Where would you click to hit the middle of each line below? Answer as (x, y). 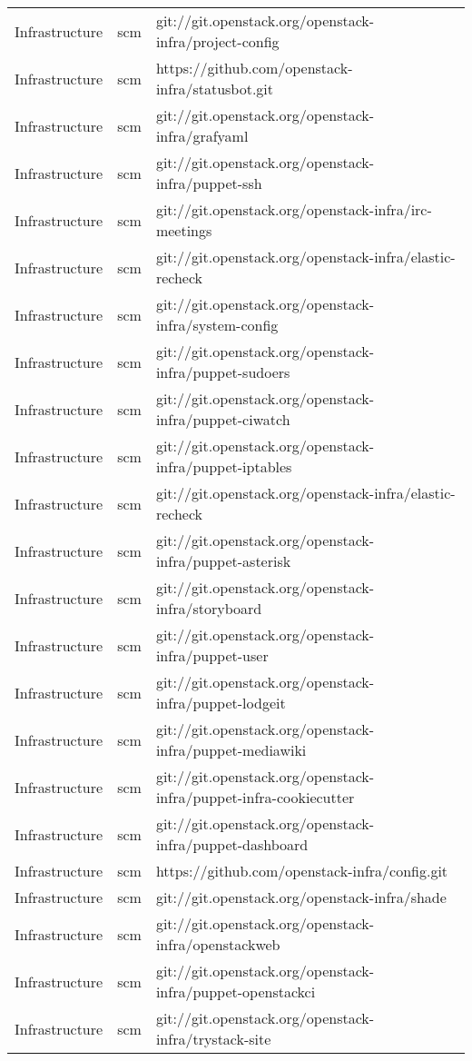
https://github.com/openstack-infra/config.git (302, 871)
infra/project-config (217, 41)
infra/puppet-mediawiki (231, 750)
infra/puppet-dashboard (232, 844)
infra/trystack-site (213, 1039)
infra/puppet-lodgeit (221, 703)
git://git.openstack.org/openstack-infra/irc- (294, 209)
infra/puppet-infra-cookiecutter (255, 797)
